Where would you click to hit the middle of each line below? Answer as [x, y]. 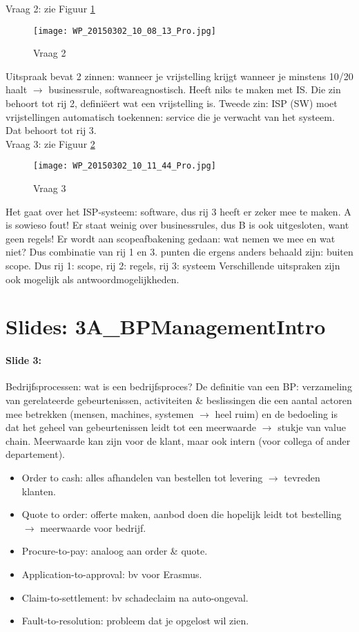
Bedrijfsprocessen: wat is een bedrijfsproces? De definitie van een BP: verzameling [179, 386]
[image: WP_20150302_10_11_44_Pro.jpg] [125, 166]
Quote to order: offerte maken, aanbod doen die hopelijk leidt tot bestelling [182, 514]
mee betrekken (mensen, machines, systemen [100, 413]
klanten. [39, 491]
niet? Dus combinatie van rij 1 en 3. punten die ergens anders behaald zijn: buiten [179, 252]
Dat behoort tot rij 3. [51, 130]
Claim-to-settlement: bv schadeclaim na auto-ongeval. [135, 597]
